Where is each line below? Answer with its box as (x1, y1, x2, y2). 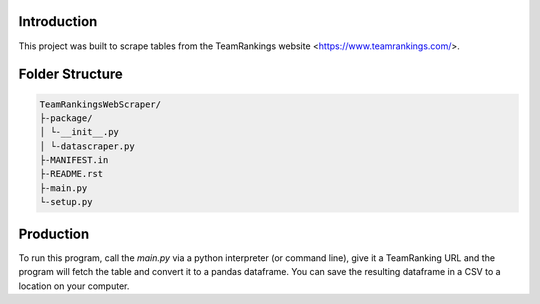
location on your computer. (18, 280, 130, 292)
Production (18, 225, 90, 242)
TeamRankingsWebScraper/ (39, 98, 162, 110)
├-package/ (39, 112, 93, 124)
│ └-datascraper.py (39, 140, 135, 152)
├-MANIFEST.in (39, 155, 109, 166)
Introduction (18, 13, 98, 30)
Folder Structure (18, 66, 124, 83)
